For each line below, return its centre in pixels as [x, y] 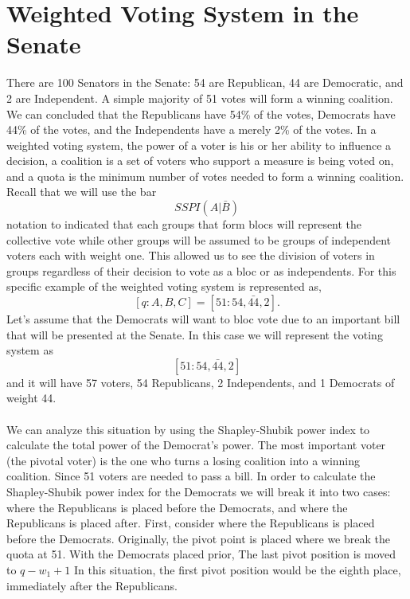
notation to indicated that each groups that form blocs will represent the [184, 224]
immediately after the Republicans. [92, 585]
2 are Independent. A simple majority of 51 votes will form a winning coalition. [200, 98]
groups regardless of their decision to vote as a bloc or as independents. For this [201, 270]
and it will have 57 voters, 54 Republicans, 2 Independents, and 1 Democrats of [201, 382]
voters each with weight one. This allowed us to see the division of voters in [191, 255]
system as [30, 350]
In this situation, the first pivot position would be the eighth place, [237, 569]
